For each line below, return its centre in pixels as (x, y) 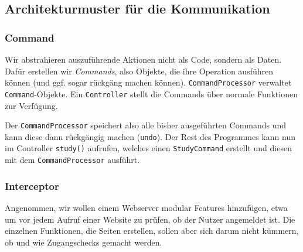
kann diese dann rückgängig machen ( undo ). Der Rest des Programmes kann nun (150, 136)
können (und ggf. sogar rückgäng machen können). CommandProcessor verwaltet (148, 82)
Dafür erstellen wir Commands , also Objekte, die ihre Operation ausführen (139, 71)
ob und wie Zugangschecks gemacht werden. (84, 242)
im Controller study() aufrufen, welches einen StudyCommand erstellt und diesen (148, 148)
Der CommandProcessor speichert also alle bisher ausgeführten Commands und (146, 125)
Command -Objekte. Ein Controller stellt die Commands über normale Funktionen (151, 93)
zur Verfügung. (31, 105)
